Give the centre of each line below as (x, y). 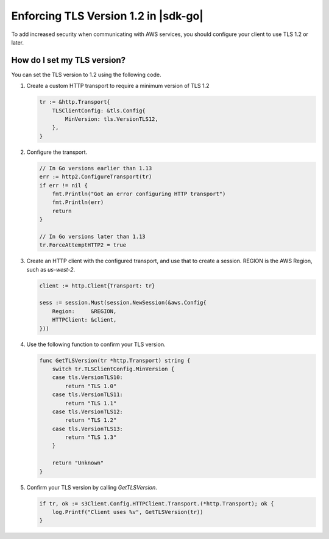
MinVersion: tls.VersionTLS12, (111, 119)
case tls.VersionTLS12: (87, 411)
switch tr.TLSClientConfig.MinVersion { (113, 369)
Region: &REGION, (84, 311)
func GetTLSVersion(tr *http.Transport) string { (115, 360)
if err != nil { (64, 185)
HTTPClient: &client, (84, 320)
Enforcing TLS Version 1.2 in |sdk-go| (108, 16)
